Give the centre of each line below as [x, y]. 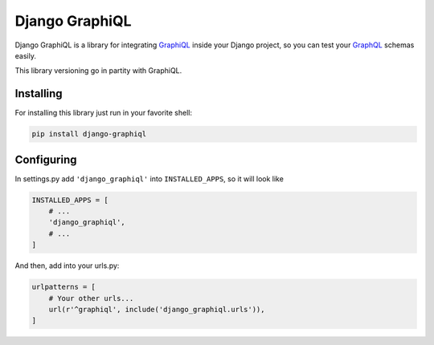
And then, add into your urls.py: [67, 266]
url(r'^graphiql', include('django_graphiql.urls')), [157, 310]
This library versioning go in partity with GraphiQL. [98, 71]
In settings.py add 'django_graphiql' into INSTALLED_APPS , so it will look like [149, 179]
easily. [25, 55]
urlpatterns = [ [64, 287]
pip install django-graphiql [89, 134]
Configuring [46, 159]
